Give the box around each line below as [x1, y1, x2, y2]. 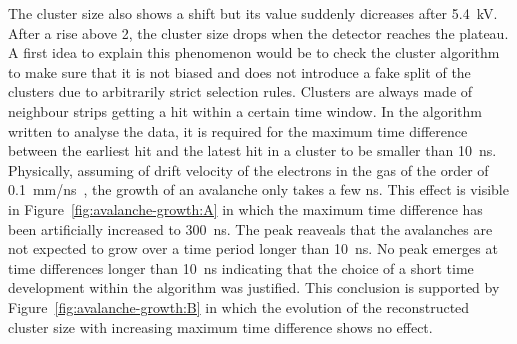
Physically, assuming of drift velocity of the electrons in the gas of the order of [8, 159, 489, 180]
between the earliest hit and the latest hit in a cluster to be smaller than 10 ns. [8, 140, 497, 161]
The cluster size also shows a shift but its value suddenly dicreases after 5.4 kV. [8, 3, 498, 23]
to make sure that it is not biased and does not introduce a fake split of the [8, 61, 471, 82]
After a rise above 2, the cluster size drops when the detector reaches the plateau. [8, 22, 509, 43]
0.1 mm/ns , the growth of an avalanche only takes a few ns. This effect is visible [8, 179, 509, 200]
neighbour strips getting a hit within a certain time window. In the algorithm [8, 100, 483, 121]
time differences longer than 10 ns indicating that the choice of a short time [8, 257, 474, 278]
